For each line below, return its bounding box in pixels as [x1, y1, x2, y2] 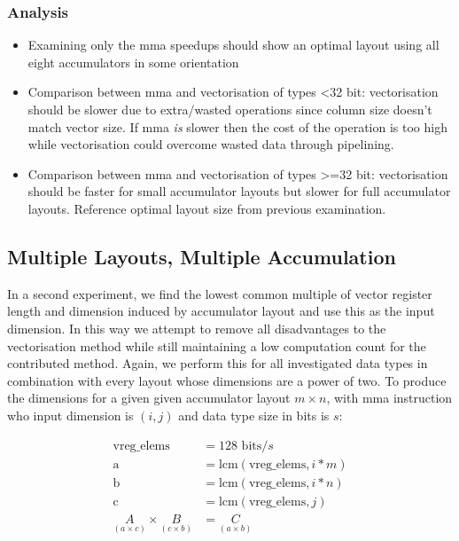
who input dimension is [7, 405, 134, 424]
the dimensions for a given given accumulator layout [7, 388, 291, 407]
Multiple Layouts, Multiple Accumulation [7, 242, 396, 270]
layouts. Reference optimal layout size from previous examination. [27, 199, 386, 217]
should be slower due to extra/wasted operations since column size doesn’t [27, 100, 432, 118]
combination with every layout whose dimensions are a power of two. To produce [7, 371, 447, 389]
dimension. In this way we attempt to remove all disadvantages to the [7, 318, 386, 337]
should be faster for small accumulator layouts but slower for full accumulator [27, 182, 451, 200]
